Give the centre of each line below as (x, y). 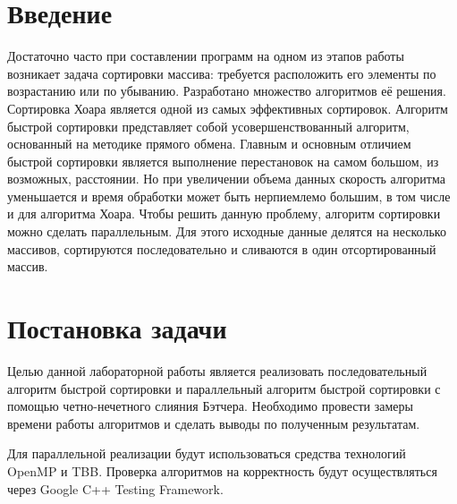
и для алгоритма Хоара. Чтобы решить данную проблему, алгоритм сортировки (224, 214)
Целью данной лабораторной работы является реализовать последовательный (217, 370)
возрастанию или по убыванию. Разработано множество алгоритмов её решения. (227, 91)
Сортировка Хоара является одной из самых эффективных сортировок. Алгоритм (228, 108)
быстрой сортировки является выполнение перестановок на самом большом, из (223, 161)
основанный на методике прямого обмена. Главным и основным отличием (209, 144)
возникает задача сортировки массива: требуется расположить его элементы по (222, 73)
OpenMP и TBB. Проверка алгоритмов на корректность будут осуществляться (222, 470)
